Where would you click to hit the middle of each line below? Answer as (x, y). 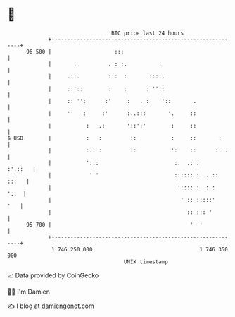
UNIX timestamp (146, 262)
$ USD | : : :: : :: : (114, 138)
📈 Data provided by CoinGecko (53, 275)
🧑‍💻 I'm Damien (29, 292)
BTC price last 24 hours (148, 33)
